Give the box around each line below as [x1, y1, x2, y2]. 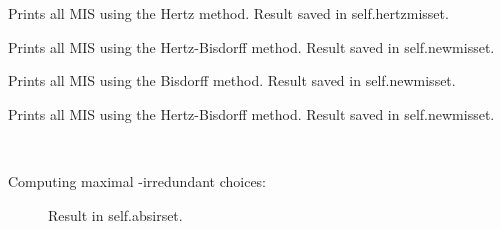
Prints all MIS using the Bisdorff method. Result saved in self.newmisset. [8, 70, 456, 91]
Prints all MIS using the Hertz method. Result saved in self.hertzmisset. [8, 3, 449, 23]
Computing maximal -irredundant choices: [8, 170, 267, 191]
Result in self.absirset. [48, 204, 183, 225]
